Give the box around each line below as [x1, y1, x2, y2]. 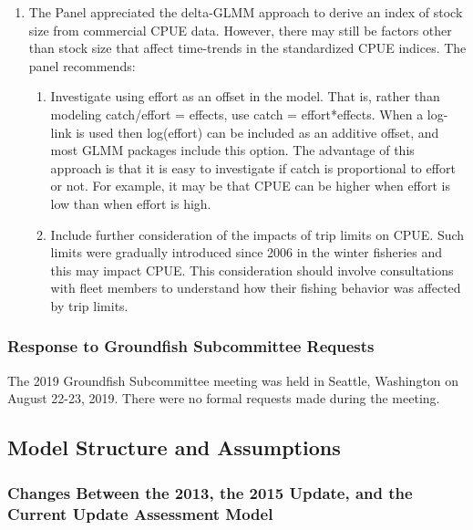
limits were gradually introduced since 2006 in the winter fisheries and [50, 243, 443, 262]
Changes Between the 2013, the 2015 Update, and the [7, 481, 413, 504]
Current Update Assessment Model [7, 502, 273, 525]
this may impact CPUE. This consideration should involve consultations [50, 260, 454, 279]
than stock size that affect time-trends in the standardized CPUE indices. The [28, 38, 467, 57]
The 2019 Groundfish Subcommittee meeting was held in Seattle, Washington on [7, 370, 459, 390]
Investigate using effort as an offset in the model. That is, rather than [50, 87, 440, 106]
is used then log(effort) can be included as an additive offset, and [76, 122, 439, 141]
